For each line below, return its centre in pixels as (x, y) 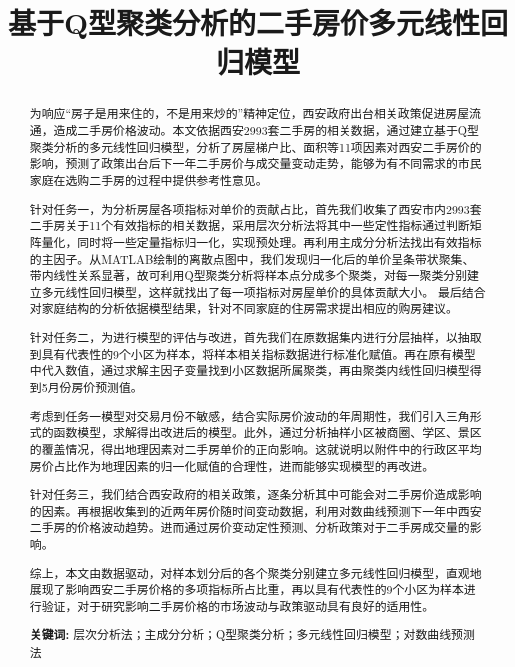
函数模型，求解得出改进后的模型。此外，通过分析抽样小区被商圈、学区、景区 (267, 432)
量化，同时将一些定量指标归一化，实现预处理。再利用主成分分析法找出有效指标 (261, 241)
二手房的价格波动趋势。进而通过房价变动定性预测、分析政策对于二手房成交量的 (249, 527)
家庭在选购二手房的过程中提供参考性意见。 (148, 179)
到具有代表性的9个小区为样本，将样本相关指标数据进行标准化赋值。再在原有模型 (252, 353)
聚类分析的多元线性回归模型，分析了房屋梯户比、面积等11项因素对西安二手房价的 (255, 146)
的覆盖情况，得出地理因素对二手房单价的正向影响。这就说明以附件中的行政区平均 (255, 448)
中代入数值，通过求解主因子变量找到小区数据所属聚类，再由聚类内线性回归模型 (249, 370)
